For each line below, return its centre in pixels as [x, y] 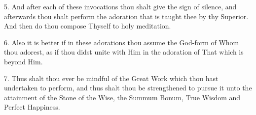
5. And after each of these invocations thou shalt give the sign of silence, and [120, 6]
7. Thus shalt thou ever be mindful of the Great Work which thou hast [111, 78]
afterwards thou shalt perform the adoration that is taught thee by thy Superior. [126, 16]
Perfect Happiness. [32, 107]
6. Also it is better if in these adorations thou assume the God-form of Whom [122, 42]
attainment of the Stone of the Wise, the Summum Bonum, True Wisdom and [122, 97]
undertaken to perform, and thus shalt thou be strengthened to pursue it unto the [128, 88]
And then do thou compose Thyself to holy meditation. [88, 26]
